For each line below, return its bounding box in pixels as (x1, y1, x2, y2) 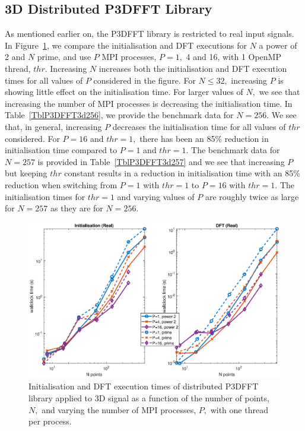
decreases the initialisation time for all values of (112, 120, 286, 132)
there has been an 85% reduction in (139, 132, 269, 144)
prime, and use (37, 50, 91, 63)
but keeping (5, 167, 47, 179)
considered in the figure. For (93, 74, 196, 86)
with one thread (210, 403, 268, 416)
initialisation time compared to (5, 144, 117, 156)
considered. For (5, 132, 60, 144)
